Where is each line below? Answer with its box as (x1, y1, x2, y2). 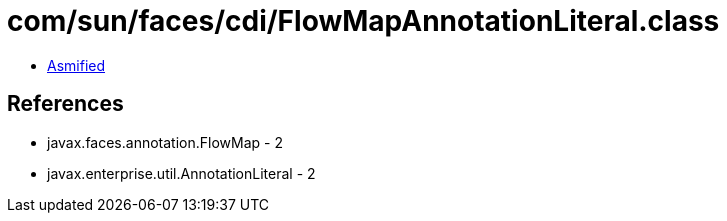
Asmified (47, 56, 106, 74)
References (7, 91, 124, 117)
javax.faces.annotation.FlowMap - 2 (47, 133, 283, 151)
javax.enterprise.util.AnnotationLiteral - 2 (47, 164, 316, 182)
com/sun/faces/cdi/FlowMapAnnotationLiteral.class (7, 4, 720, 38)
